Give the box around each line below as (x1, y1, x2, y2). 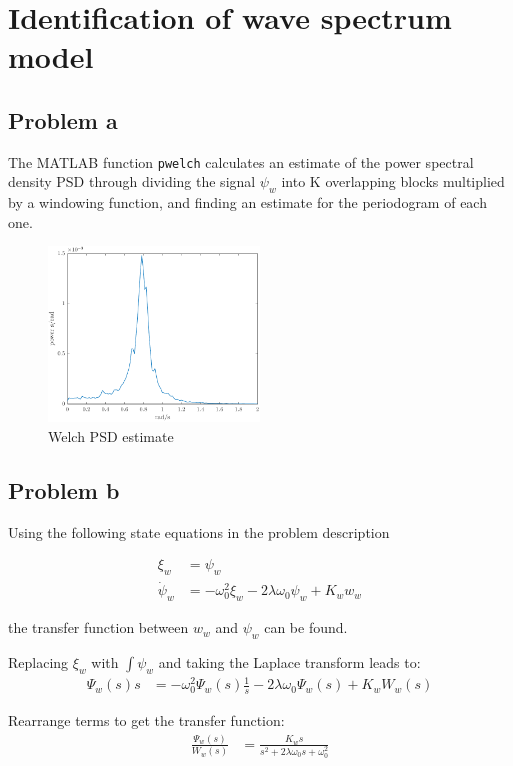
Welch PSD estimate (48, 425, 174, 446)
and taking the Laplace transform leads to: (158, 651, 421, 672)
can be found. (264, 617, 348, 638)
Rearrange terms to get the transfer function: (8, 710, 285, 731)
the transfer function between (8, 617, 189, 638)
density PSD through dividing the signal (8, 171, 256, 192)
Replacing (8, 651, 69, 672)
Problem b (8, 474, 120, 505)
